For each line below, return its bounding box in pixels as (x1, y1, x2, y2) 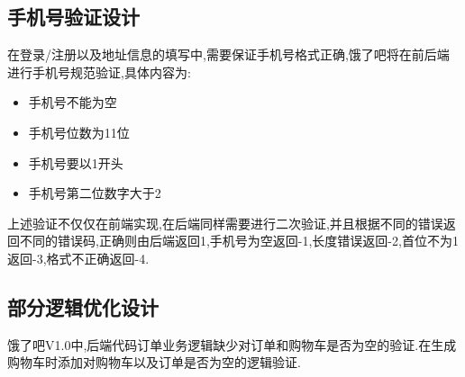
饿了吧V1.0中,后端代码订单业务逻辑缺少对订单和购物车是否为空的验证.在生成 (7, 335, 457, 354)
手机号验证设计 (7, 3, 140, 31)
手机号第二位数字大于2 (28, 184, 161, 202)
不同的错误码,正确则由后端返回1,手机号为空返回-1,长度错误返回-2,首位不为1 (19, 231, 459, 250)
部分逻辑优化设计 (7, 292, 159, 320)
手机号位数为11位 (28, 122, 130, 141)
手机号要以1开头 (28, 153, 123, 172)
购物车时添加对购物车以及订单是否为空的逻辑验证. (7, 353, 301, 372)
